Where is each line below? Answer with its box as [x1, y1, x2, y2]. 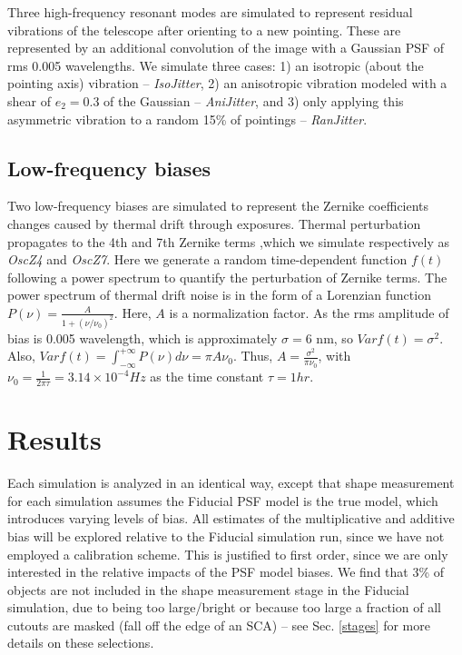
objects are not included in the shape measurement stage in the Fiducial [7, 580, 409, 599]
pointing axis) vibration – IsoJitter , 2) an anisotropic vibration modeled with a [7, 74, 447, 93]
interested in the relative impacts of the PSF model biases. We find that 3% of [7, 562, 445, 581]
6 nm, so [305, 328, 353, 347]
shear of [7, 91, 51, 110]
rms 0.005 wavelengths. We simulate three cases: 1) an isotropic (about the [7, 55, 424, 74]
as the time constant [150, 367, 264, 386]
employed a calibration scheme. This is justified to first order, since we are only [7, 544, 448, 563]
